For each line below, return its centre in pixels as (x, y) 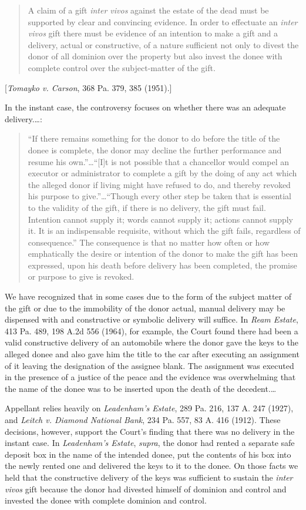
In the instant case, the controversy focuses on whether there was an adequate (145, 107)
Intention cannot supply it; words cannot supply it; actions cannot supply (161, 219)
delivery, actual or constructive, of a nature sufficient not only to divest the (163, 44)
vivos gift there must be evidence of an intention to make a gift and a (153, 33)
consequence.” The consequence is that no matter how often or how (149, 242)
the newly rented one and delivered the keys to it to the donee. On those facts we (152, 466)
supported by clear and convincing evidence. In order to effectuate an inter (163, 21)
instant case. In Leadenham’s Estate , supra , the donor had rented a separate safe (150, 443)
